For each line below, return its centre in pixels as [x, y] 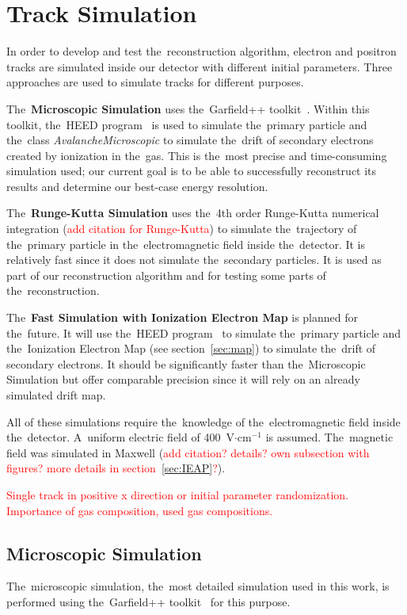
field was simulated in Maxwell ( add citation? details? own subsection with [188, 452]
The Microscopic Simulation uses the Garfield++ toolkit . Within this [188, 108]
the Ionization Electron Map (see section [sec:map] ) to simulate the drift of [191, 348]
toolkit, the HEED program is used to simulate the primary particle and [187, 124]
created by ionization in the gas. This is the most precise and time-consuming [197, 155]
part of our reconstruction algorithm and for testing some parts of [166, 275]
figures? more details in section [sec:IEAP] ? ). [116, 468]
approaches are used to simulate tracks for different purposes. [155, 82]
